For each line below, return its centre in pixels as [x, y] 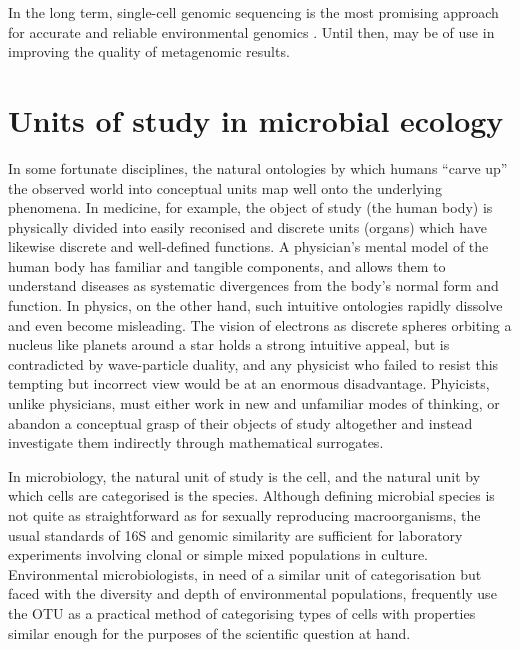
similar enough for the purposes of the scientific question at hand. [209, 632]
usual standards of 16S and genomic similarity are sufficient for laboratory [235, 534]
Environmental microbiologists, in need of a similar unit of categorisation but [245, 573]
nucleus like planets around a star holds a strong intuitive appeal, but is [229, 344]
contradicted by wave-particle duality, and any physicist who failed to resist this [253, 363]
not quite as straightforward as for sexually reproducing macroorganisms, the [244, 515]
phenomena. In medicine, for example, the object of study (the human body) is [250, 207]
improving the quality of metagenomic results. [149, 51]
